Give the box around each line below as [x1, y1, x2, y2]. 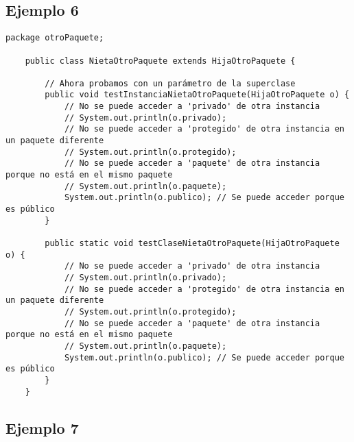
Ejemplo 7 [5, 417, 79, 438]
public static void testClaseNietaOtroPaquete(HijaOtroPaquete [45, 238, 340, 249]
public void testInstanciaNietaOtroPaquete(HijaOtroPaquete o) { [45, 90, 350, 100]
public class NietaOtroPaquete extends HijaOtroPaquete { [25, 56, 296, 66]
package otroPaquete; [5, 33, 104, 43]
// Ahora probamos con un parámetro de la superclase [45, 78, 296, 88]
